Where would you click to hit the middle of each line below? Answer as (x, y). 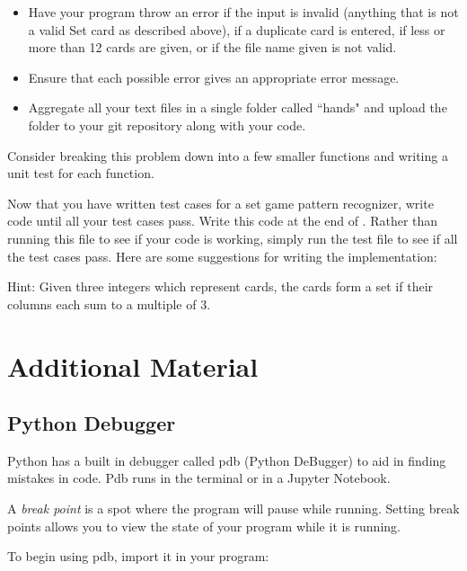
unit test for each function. (81, 173)
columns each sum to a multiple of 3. (109, 303)
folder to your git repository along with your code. (167, 125)
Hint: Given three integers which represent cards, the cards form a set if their (220, 286)
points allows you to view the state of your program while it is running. (204, 526)
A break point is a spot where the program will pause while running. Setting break (233, 509)
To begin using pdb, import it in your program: (138, 556)
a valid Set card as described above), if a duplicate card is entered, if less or (237, 29)
